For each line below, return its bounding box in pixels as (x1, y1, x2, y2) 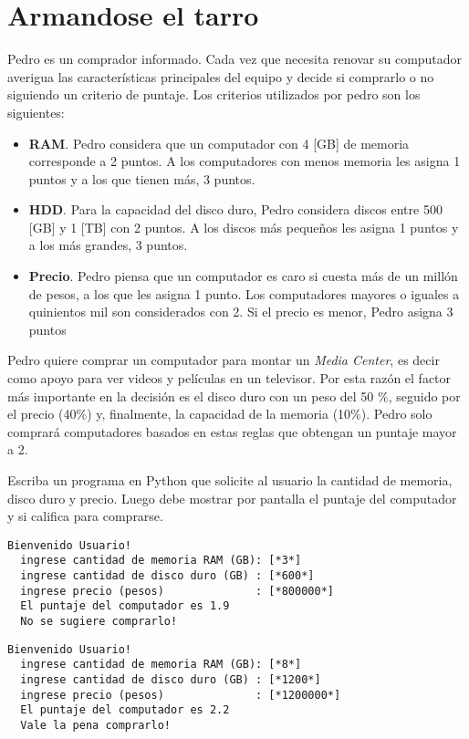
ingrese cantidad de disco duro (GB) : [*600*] (20, 569, 315, 583)
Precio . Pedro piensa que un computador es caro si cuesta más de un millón (28, 266, 458, 286)
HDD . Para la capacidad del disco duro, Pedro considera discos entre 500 (28, 200, 443, 219)
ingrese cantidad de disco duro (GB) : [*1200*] (20, 673, 321, 687)
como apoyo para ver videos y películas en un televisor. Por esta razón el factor (7, 369, 452, 388)
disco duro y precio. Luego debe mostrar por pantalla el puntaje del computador (7, 488, 457, 507)
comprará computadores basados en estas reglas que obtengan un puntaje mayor (7, 422, 457, 441)
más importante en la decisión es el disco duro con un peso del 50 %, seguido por (7, 386, 461, 405)
